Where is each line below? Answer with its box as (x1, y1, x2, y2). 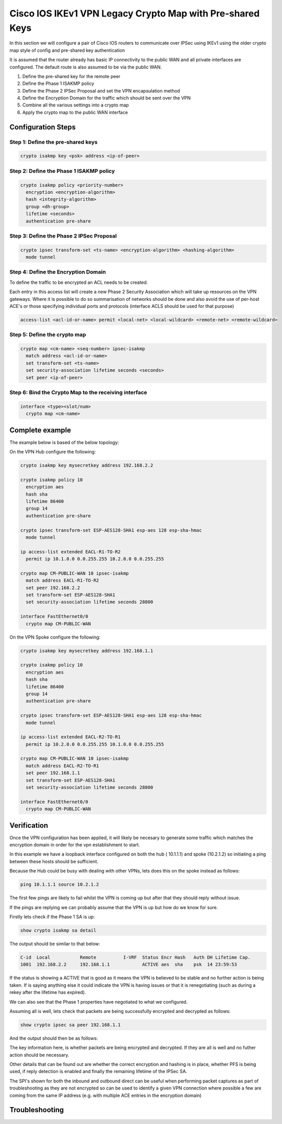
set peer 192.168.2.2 (26, 585, 81, 591)
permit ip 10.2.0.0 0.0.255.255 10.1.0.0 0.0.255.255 (26, 741, 164, 747)
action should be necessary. (9, 1052, 69, 1058)
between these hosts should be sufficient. (9, 858, 99, 864)
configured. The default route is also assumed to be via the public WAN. (9, 64, 162, 70)
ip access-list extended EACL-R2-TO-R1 (20, 734, 121, 740)
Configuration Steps (9, 122, 76, 131)
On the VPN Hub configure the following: (9, 449, 96, 455)
